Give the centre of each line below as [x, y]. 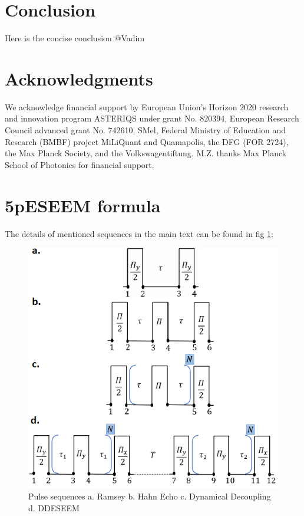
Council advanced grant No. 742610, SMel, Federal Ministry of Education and [146, 130]
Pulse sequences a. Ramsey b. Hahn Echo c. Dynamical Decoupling [150, 496]
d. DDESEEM [54, 507]
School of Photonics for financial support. [80, 164]
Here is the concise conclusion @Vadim [75, 38]
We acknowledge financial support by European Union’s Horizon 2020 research [147, 106]
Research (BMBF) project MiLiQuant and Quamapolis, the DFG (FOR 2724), [147, 141]
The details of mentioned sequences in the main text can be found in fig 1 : [139, 233]
